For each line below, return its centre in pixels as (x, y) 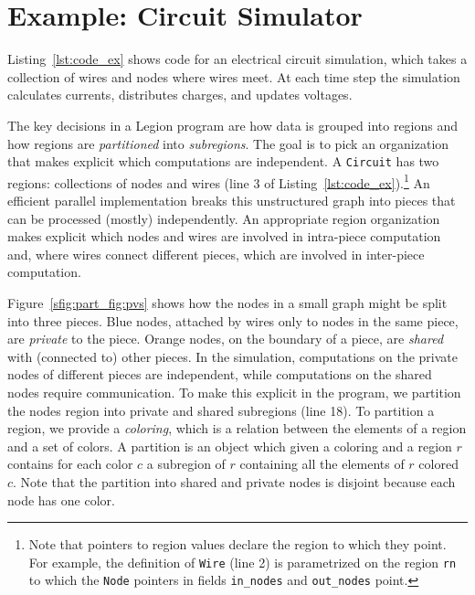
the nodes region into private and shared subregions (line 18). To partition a (221, 410)
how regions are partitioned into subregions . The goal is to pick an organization (228, 143)
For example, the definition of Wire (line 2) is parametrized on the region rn (243, 562)
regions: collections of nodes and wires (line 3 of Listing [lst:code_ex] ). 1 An (219, 181)
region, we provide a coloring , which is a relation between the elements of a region (237, 428)
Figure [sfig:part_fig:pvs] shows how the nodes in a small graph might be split (227, 302)
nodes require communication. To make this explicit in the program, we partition (234, 392)
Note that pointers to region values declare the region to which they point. (237, 544)
